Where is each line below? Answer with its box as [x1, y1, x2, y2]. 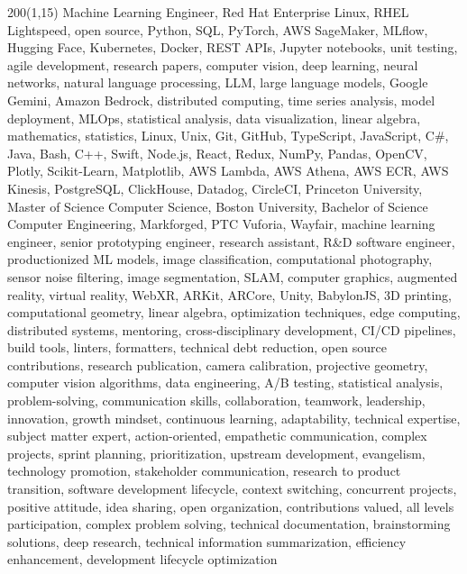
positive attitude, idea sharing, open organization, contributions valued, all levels [7, 497, 454, 515]
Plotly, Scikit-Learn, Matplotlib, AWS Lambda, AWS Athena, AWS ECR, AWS [7, 161, 449, 180]
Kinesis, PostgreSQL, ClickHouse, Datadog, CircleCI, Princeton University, [7, 178, 423, 197]
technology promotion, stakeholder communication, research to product [7, 461, 401, 480]
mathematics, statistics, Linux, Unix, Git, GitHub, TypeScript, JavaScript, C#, [7, 126, 449, 145]
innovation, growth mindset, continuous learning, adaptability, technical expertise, [7, 408, 461, 427]
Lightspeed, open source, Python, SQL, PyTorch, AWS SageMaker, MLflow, [7, 20, 428, 39]
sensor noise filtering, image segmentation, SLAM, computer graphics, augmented [7, 267, 458, 286]
